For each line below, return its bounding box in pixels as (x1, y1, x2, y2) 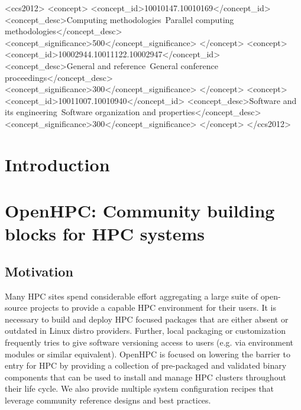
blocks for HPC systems (5, 222, 205, 246)
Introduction (5, 152, 110, 176)
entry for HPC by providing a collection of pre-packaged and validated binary (5, 359, 287, 372)
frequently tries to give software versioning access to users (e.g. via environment (5, 336, 293, 349)
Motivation (5, 262, 73, 280)
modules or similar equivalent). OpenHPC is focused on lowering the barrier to (5, 347, 290, 360)
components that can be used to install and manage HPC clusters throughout (5, 370, 286, 383)
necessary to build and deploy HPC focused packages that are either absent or (5, 313, 289, 325)
